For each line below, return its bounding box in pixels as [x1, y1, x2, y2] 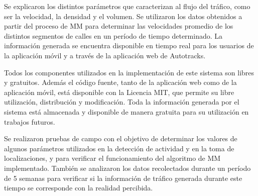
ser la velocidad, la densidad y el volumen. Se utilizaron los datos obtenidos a [4, 11, 242, 21]
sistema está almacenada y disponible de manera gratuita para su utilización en [4, 106, 249, 117]
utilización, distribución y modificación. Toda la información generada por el [4, 96, 239, 107]
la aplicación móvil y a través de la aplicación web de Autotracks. [4, 50, 206, 60]
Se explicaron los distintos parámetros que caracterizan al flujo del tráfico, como [4, 1, 250, 11]
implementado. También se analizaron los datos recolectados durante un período [4, 162, 251, 173]
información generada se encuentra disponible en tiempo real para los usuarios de [4, 40, 254, 51]
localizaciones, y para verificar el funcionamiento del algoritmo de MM [4, 153, 221, 163]
